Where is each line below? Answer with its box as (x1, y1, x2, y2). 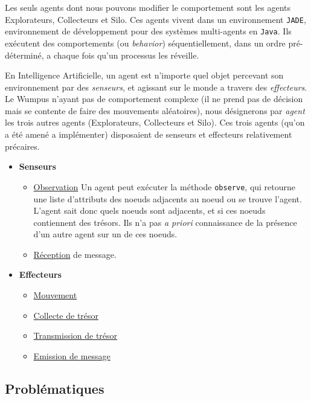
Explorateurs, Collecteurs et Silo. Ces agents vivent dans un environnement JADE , (5, 13, 306, 25)
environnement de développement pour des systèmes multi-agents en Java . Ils (5, 25, 292, 37)
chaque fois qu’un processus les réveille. (53, 48, 199, 61)
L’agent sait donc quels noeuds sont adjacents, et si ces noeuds (33, 204, 266, 217)
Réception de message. (33, 248, 117, 260)
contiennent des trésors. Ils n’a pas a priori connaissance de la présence (33, 216, 297, 228)
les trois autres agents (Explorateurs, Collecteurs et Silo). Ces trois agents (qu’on (5, 116, 305, 129)
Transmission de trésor (33, 329, 118, 342)
